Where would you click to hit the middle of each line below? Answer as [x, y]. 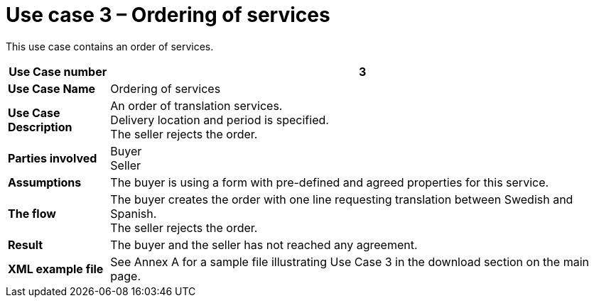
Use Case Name [52, 88]
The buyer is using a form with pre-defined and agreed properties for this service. [330, 182]
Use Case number [58, 71]
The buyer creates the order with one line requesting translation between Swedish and [342, 199]
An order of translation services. [196, 105]
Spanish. [134, 213]
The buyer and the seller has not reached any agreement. [264, 244]
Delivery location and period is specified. [220, 120]
